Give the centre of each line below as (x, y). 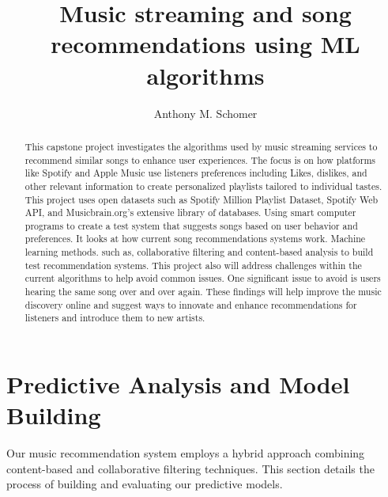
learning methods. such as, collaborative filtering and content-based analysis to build (199, 252)
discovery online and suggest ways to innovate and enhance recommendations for (191, 304)
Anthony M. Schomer (205, 113)
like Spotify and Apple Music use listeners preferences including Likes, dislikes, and (196, 173)
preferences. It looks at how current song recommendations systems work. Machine (195, 239)
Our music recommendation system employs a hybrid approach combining (186, 453)
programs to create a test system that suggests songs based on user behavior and (191, 225)
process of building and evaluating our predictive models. (145, 484)
